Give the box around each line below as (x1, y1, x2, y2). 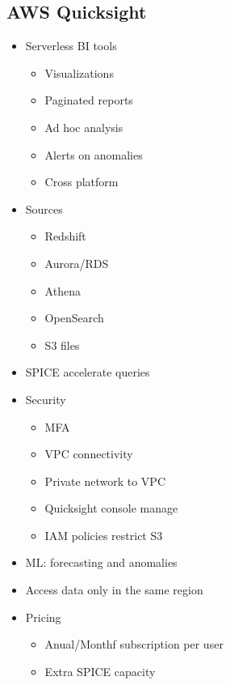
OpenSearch (44, 309, 104, 326)
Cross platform (44, 173, 119, 190)
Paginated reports (44, 91, 133, 108)
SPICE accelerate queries (25, 364, 150, 381)
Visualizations (44, 64, 114, 81)
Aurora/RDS (44, 254, 109, 271)
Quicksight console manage (44, 500, 178, 517)
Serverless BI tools (25, 37, 117, 54)
